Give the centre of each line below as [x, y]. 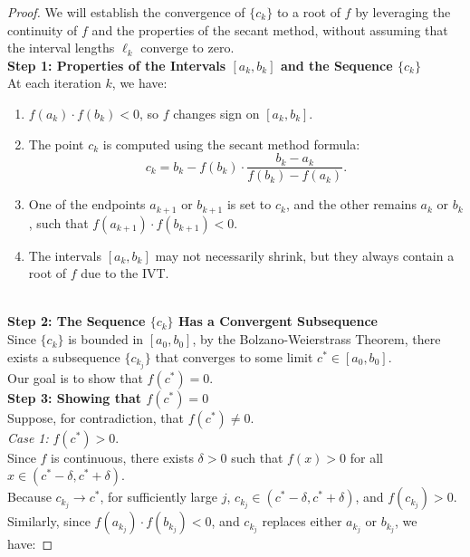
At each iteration [54, 83]
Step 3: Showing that [75, 397]
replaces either [302, 521]
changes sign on [216, 113]
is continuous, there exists [122, 457]
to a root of [308, 12]
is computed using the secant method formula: [231, 144]
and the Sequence [336, 65]
